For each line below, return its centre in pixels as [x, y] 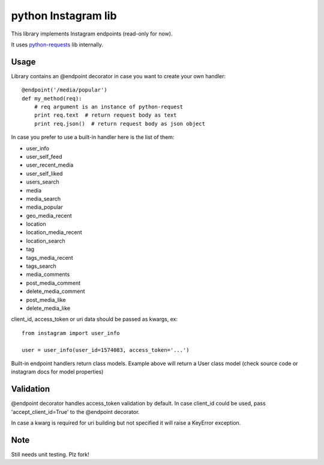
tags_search [41, 266]
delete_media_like [48, 308]
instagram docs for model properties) [57, 372]
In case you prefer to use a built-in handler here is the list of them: [93, 137]
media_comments [48, 274]
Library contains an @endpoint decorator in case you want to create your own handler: [118, 76]
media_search [43, 199]
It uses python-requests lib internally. [57, 45]
